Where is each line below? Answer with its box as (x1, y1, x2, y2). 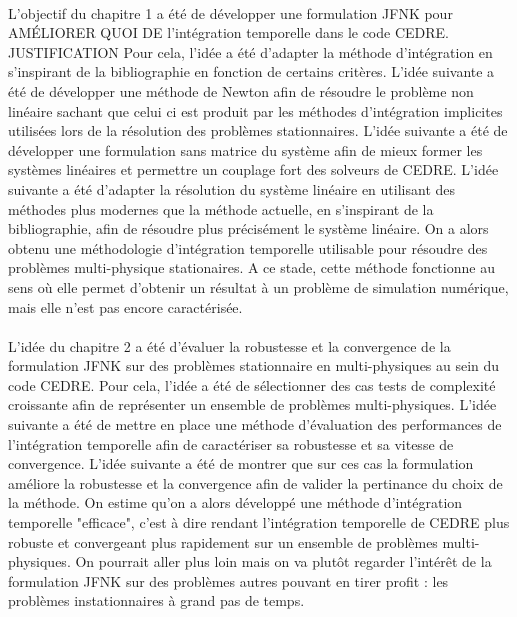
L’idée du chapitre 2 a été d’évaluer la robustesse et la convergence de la (8, 335, 451, 356)
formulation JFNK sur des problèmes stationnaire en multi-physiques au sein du (8, 355, 500, 376)
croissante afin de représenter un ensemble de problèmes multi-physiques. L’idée (8, 394, 497, 415)
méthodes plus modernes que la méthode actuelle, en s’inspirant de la (8, 198, 434, 219)
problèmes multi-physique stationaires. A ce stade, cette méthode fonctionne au (8, 257, 495, 278)
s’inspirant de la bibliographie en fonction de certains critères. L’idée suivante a (8, 61, 495, 82)
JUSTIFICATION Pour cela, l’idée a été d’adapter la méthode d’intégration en (8, 41, 493, 62)
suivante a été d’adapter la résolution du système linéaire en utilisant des (8, 178, 456, 199)
